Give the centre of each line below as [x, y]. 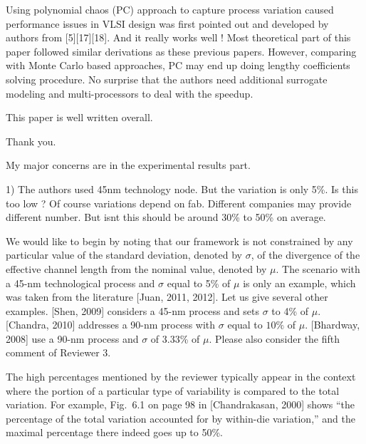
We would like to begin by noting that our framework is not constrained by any [179, 241]
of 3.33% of [175, 338]
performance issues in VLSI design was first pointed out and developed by [167, 23]
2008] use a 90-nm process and [72, 338]
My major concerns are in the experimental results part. [128, 165]
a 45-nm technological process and [80, 283]
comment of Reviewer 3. [58, 352]
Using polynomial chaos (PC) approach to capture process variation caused [170, 9]
